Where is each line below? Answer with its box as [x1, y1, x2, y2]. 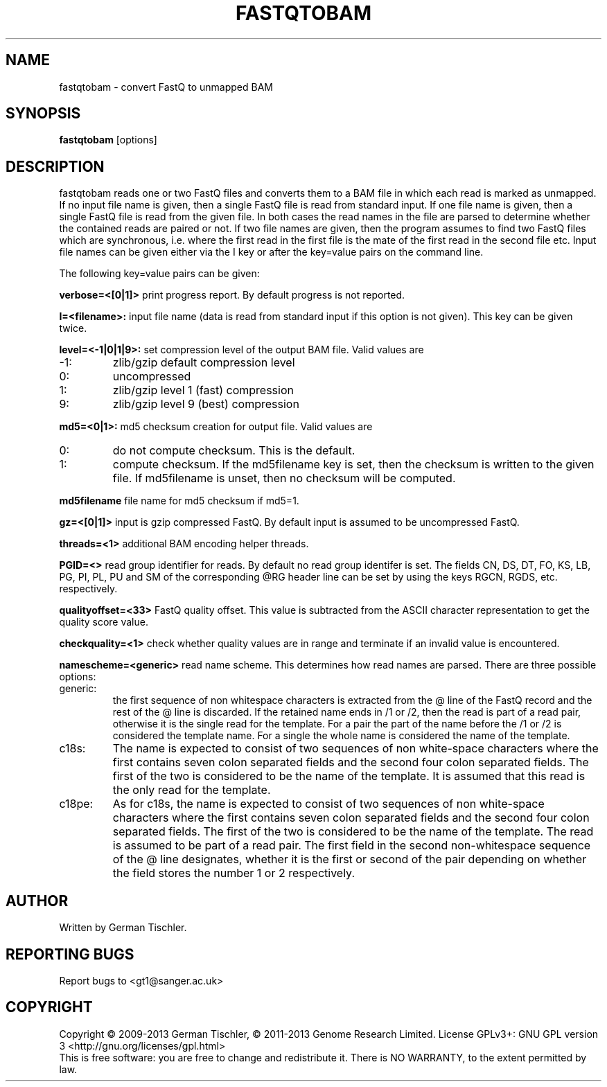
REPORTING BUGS [6, 945, 134, 963]
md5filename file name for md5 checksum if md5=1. [59, 495, 299, 507]
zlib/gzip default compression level [112, 355, 295, 370]
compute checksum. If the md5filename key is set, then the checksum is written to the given [112, 457, 595, 472]
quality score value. [59, 616, 148, 628]
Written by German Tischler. [59, 921, 187, 934]
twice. [59, 322, 87, 335]
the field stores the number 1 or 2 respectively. [112, 866, 355, 881]
